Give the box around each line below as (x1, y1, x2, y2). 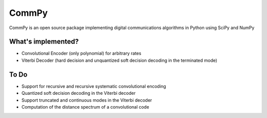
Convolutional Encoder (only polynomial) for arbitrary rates (21, 50, 141, 56)
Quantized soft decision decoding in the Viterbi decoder (21, 90, 136, 96)
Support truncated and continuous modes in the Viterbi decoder (21, 97, 152, 103)
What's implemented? (9, 38, 79, 46)
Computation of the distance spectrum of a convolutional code (21, 104, 149, 110)
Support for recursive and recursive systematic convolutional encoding (21, 83, 167, 89)
